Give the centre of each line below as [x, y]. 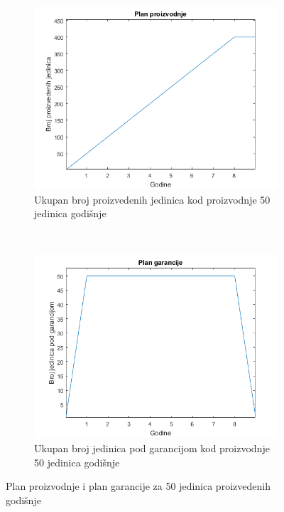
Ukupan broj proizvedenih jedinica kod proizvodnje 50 [152, 199]
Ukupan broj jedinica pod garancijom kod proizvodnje [152, 448]
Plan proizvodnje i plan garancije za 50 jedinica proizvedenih [138, 486]
